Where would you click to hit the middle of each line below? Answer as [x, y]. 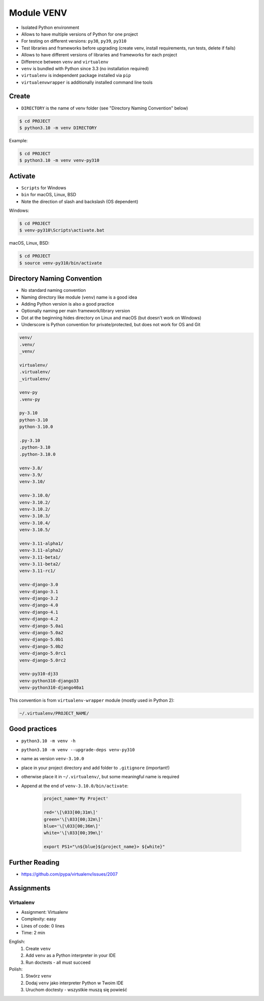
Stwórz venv [39, 976]
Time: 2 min [33, 933]
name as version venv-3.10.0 [53, 759]
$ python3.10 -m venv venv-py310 [59, 160]
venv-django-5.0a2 [41, 632]
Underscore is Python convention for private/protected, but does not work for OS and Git [111, 325]
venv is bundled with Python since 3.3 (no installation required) [85, 68]
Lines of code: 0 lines [43, 926]
